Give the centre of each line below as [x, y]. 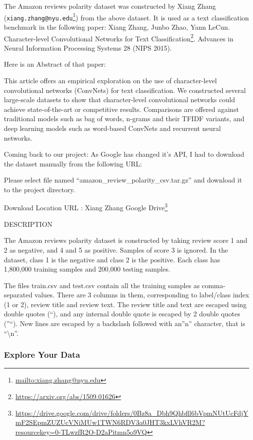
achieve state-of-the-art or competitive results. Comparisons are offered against [121, 109]
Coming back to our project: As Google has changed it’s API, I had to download [124, 154]
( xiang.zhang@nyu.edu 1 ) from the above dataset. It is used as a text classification [126, 17]
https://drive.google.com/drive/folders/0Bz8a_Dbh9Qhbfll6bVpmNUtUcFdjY [132, 412]
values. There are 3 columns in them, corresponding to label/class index [142, 295]
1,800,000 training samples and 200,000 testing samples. [87, 269]
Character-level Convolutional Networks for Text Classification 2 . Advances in [119, 37]
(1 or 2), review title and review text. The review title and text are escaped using [125, 304]
